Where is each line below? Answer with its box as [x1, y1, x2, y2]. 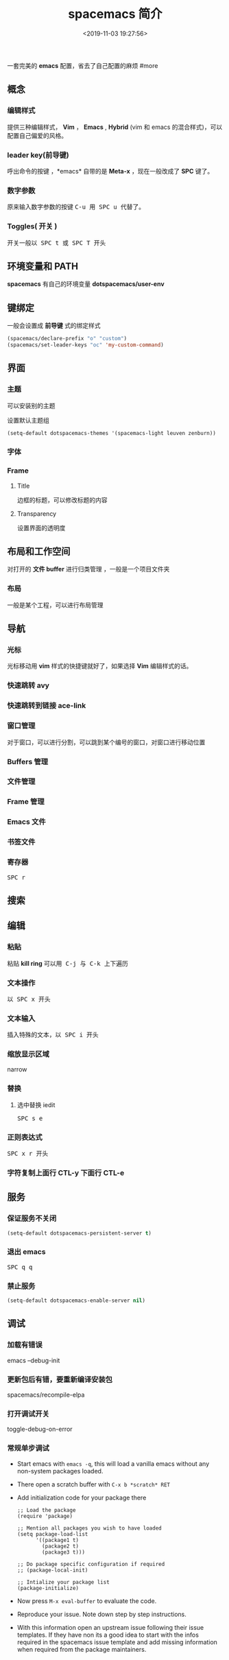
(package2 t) [42, 1543, 79, 1550]
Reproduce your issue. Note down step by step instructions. [16, 1610, 186, 1618]
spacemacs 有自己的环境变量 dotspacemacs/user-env [7, 280, 165, 288]
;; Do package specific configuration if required [16, 1561, 165, 1567]
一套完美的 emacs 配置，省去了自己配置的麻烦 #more [7, 61, 158, 69]
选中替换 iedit [16, 1100, 56, 1108]
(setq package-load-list [16, 1530, 88, 1537]
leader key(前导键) [7, 150, 70, 160]
